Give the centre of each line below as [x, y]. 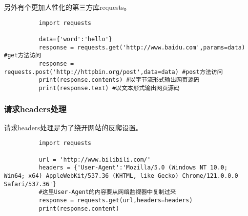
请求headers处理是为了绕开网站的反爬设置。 [73, 127]
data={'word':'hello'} [75, 39]
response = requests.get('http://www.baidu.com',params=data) [142, 47]
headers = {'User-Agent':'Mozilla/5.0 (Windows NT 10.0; [133, 168]
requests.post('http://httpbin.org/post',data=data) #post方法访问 [114, 72]
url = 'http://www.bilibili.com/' [95, 159]
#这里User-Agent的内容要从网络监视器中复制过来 [107, 192]
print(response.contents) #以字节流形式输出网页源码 [119, 80]
